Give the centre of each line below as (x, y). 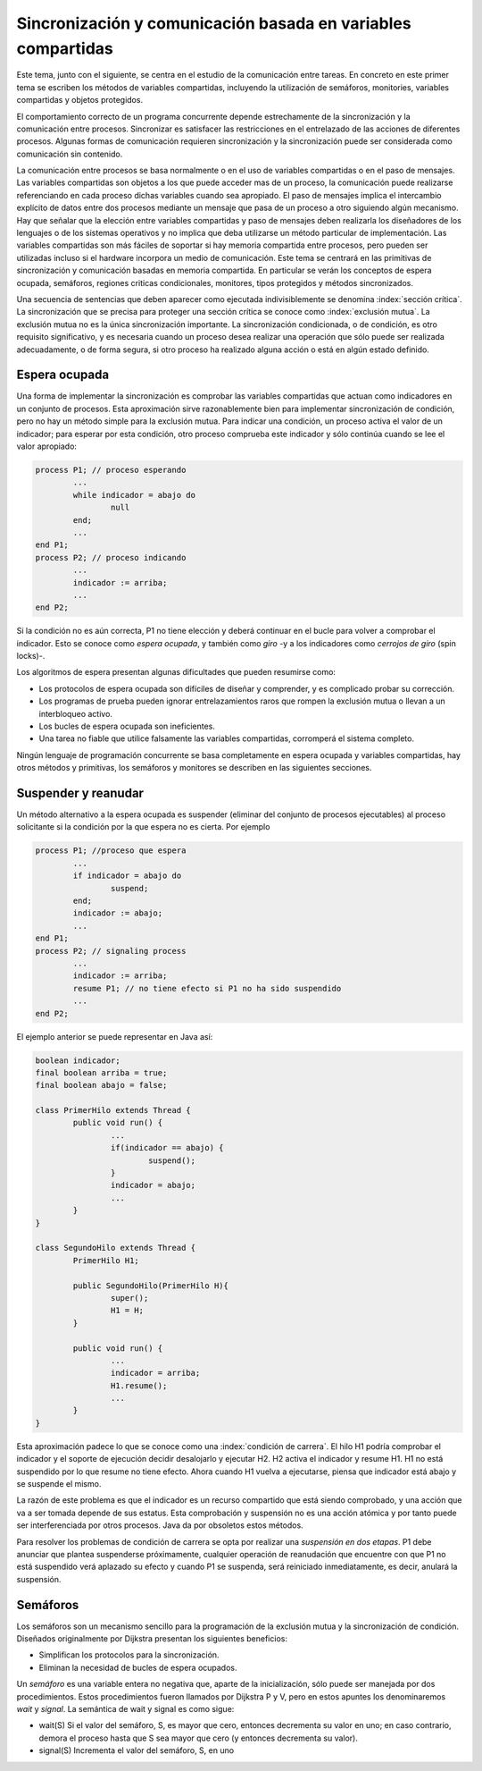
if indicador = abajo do (127, 876)
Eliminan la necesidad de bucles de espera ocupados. (138, 1667)
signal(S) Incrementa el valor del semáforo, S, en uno (137, 1750)
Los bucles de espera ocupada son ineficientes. (127, 726)
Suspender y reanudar (80, 793)
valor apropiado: (47, 446)
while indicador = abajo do (134, 495)
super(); (129, 1298)
